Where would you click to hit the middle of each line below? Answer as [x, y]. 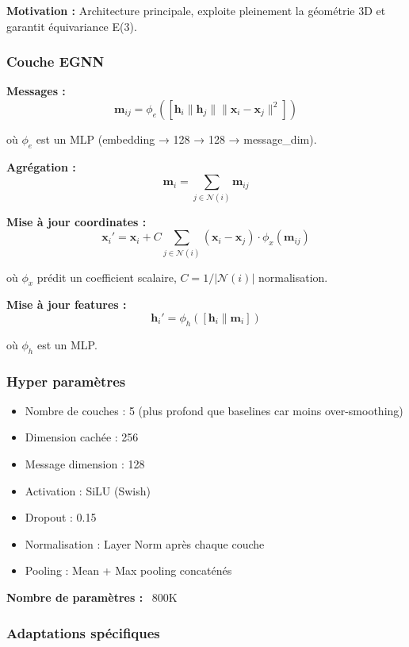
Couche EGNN [55, 62]
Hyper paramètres [66, 381]
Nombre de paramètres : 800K [92, 597]
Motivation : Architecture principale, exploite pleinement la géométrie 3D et [196, 10]
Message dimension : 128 [85, 464]
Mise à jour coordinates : [76, 221]
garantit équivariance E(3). [72, 26]
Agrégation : [41, 166]
